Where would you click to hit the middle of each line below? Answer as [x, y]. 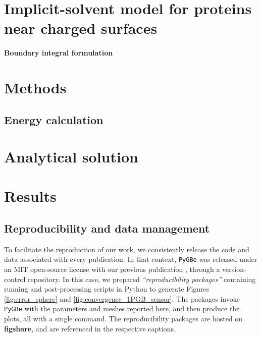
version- [234, 269]
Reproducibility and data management [107, 228]
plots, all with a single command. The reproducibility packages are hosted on [123, 319]
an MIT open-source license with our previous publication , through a [112, 269]
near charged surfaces [81, 28]
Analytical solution [71, 157]
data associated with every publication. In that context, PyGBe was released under [131, 259]
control [15, 279]
